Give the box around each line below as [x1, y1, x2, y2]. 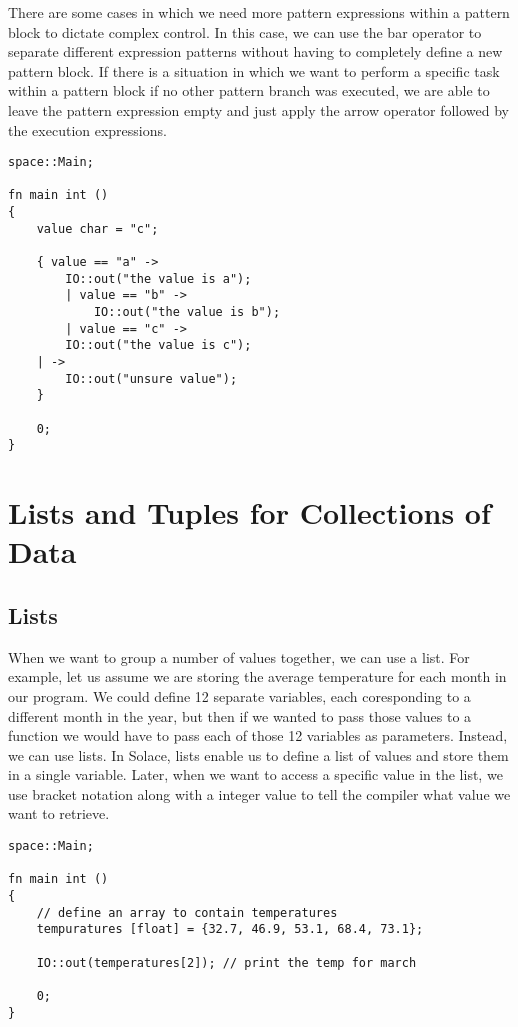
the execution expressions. [8, 119, 167, 140]
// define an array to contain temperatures [36, 905, 338, 920]
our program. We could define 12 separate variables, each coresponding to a [8, 685, 471, 706]
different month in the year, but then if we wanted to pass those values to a [8, 705, 472, 726]
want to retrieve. [8, 803, 110, 824]
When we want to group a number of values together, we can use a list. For [8, 646, 470, 667]
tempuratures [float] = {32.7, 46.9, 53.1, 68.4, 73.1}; [36, 922, 424, 937]
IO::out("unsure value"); [65, 371, 238, 386]
